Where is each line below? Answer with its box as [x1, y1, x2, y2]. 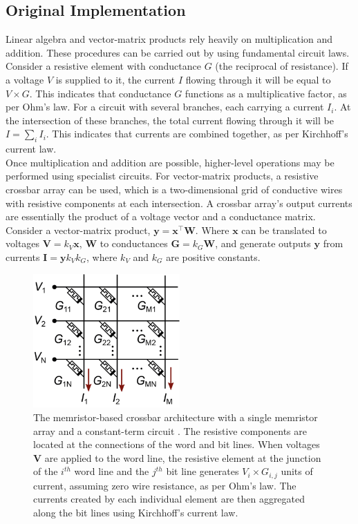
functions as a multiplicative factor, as [185, 86, 347, 100]
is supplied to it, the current [55, 72, 176, 86]
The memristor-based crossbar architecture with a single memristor [33, 409, 318, 424]
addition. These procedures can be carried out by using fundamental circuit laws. [6, 45, 350, 59]
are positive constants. [166, 249, 261, 264]
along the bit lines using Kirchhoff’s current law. [33, 505, 238, 519]
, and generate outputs [215, 236, 311, 251]
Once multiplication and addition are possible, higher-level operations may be [6, 155, 335, 169]
